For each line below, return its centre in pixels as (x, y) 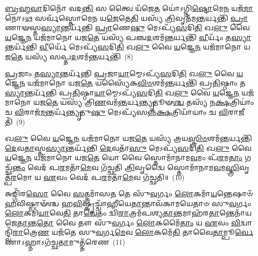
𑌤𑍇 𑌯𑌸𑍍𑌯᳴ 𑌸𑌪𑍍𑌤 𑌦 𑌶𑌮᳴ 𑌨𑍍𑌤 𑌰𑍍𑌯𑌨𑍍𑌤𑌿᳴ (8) (72, 56)
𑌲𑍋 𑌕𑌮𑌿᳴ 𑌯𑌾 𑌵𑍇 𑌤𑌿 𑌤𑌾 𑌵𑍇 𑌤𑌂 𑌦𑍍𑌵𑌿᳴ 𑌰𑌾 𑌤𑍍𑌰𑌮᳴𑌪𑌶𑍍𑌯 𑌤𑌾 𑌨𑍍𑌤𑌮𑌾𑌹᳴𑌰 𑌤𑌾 (112, 213)
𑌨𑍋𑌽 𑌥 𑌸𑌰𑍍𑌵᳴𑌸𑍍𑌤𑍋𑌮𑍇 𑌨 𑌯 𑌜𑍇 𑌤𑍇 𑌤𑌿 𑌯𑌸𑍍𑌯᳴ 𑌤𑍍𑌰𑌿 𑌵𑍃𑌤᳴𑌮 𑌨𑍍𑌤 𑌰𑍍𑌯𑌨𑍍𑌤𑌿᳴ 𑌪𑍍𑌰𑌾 (127, 18)
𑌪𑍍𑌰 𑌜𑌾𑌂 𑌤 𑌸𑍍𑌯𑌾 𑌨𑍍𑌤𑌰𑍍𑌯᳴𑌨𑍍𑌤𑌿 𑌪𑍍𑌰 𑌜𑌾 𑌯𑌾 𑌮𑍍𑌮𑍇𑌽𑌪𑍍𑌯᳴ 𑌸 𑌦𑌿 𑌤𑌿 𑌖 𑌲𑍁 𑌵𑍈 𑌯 (124, 73)
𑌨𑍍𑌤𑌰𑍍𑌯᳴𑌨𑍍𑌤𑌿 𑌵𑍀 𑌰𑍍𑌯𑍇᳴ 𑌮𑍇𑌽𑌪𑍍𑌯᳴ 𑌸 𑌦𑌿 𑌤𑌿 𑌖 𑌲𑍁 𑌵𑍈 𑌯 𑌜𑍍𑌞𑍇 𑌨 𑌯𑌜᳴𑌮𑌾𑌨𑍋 (123, 47)
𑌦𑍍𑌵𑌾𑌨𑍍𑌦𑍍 (246, 222)
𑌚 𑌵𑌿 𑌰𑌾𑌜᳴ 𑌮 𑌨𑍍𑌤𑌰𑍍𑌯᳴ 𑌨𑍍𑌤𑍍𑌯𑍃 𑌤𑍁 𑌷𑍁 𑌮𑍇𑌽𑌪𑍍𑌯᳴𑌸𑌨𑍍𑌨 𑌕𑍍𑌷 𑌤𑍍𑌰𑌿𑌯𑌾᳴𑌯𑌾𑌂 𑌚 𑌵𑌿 (117, 111)
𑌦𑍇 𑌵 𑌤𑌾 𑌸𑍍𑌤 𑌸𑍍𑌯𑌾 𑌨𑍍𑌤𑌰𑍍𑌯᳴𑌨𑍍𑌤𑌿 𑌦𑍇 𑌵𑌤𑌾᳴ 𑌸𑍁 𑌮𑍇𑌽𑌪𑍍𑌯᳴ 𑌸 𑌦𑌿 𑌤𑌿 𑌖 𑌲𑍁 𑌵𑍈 (128, 148)
